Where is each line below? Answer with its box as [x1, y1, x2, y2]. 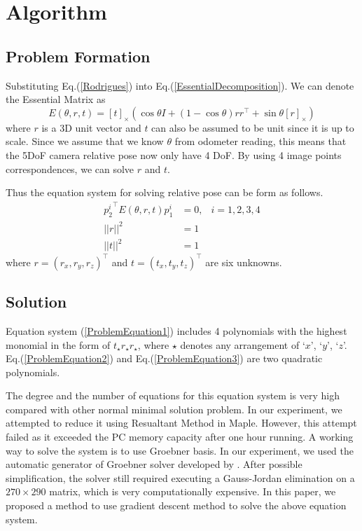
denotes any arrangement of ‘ [180, 337, 305, 352]
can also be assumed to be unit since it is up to [151, 120, 354, 135]
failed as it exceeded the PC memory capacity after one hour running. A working [6, 429, 354, 444]
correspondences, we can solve [6, 161, 134, 176]
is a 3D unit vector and [41, 120, 141, 135]
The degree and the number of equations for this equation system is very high [6, 388, 340, 403]
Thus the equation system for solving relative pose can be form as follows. [6, 185, 323, 200]
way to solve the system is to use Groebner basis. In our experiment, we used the [6, 443, 354, 457]
